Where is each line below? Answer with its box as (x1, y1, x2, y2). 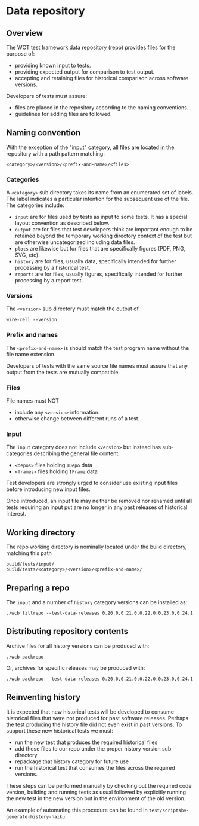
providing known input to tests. (14, 62, 91, 69)
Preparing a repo (6, 583, 70, 593)
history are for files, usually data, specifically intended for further (14, 258, 177, 265)
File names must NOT (6, 397, 60, 404)
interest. (6, 510, 27, 517)
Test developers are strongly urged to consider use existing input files (6, 480, 178, 487)
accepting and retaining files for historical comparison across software (14, 75, 189, 81)
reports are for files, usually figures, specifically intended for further (14, 270, 183, 278)
